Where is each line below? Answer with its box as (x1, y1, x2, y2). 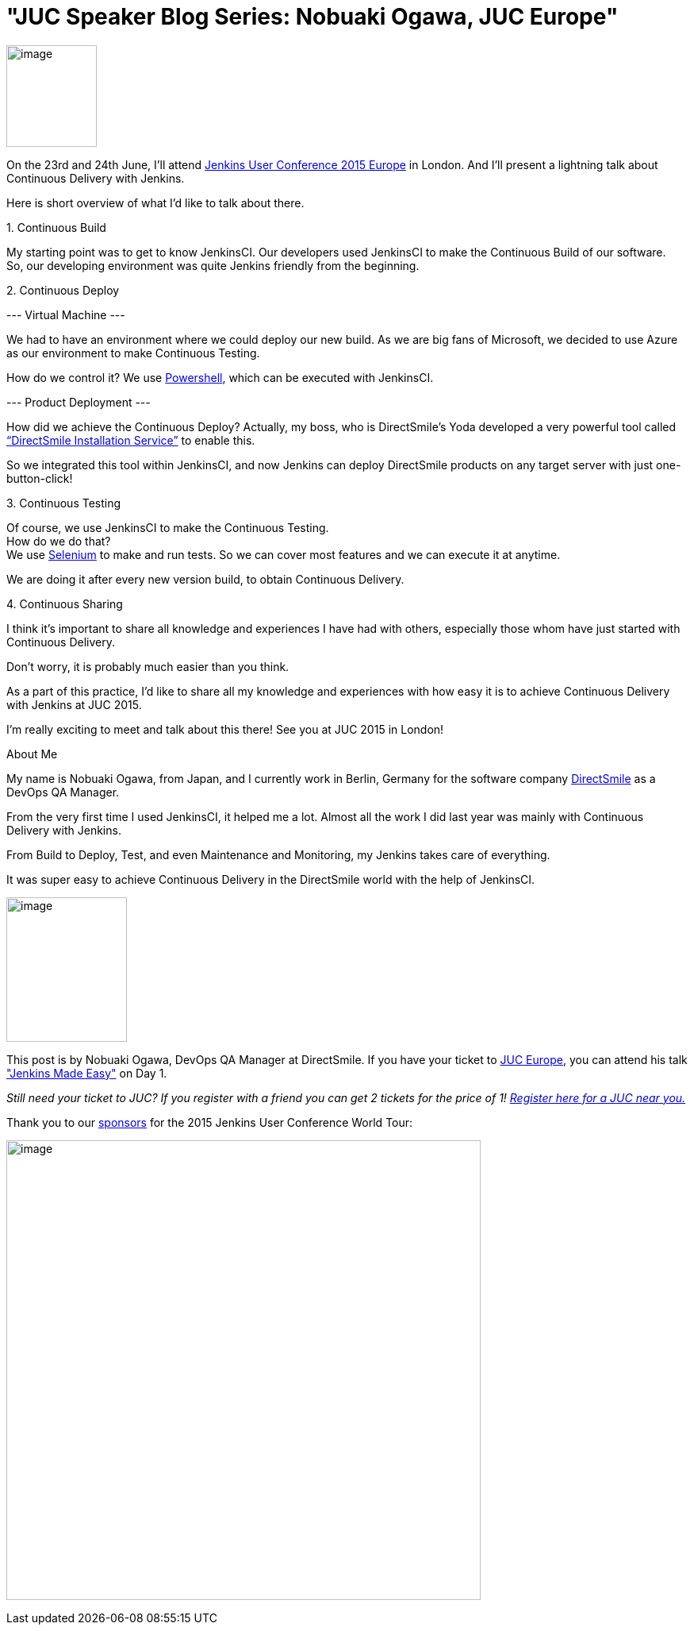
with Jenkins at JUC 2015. (6, 697, 142, 711)
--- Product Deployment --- (6, 395, 151, 409)
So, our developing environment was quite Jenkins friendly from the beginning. (6, 258, 420, 272)
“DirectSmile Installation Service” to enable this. (6, 433, 255, 447)
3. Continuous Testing (6, 495, 121, 510)
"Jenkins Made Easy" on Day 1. (6, 1066, 167, 1080)
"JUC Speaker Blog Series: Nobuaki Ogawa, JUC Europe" (6, 3, 619, 30)
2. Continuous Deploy (6, 283, 120, 297)
